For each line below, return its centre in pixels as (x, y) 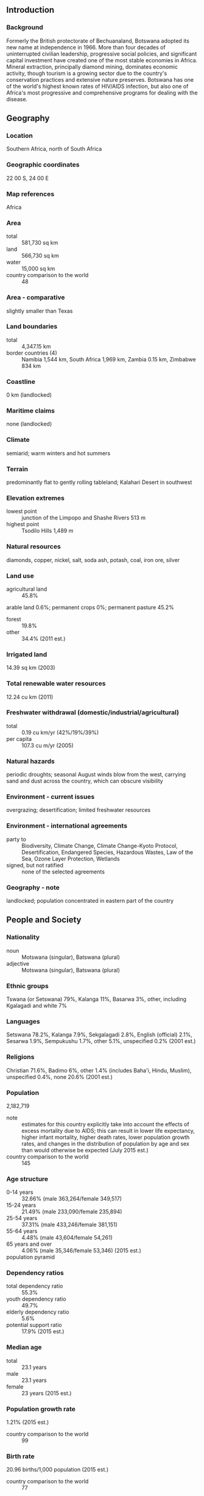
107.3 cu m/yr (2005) (47, 745)
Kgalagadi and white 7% (37, 1006)
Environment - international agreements (67, 826)
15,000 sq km (38, 269)
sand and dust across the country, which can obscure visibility (85, 781)
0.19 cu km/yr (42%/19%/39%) (60, 732)
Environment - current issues (51, 797)
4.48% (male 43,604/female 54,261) (67, 1238)
